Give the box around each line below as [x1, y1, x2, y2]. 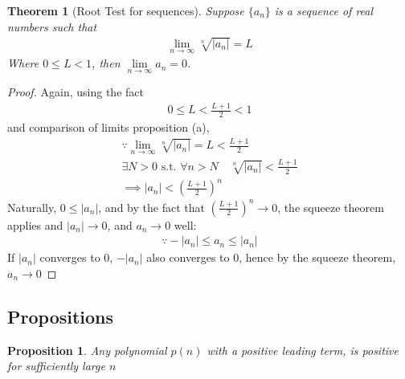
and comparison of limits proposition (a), [7, 119, 210, 136]
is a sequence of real [274, 2, 374, 18]
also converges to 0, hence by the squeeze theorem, [146, 249, 396, 266]
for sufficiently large [7, 357, 105, 374]
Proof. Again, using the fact [7, 84, 144, 100]
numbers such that [7, 18, 97, 35]
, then [92, 55, 121, 71]
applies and [7, 216, 63, 233]
